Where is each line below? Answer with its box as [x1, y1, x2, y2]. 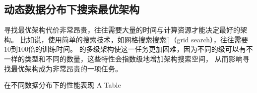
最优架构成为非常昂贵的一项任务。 [10, 63, 122, 73]
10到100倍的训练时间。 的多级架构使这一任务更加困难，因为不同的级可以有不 [4, 44, 253, 54]
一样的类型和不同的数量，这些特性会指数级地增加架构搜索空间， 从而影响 [4, 53, 243, 63]
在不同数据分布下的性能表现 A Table [4, 80, 121, 90]
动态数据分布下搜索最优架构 [4, 1, 139, 17]
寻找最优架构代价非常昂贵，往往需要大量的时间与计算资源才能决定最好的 [4, 25, 240, 35]
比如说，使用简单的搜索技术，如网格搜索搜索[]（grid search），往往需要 [20, 34, 249, 44]
